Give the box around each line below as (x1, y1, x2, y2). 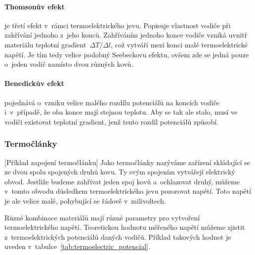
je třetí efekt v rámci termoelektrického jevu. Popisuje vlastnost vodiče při (4, 20, 231, 30)
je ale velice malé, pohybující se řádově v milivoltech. (4, 195, 166, 206)
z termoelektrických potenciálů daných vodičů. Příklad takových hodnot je (4, 231, 231, 242)
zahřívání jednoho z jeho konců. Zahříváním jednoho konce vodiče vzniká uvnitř (4, 30, 248, 40)
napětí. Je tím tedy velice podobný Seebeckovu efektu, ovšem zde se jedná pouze (4, 49, 249, 59)
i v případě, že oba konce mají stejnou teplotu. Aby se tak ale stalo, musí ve (4, 107, 238, 117)
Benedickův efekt (4, 78, 65, 88)
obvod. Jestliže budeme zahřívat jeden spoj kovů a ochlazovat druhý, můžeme (4, 176, 240, 186)
